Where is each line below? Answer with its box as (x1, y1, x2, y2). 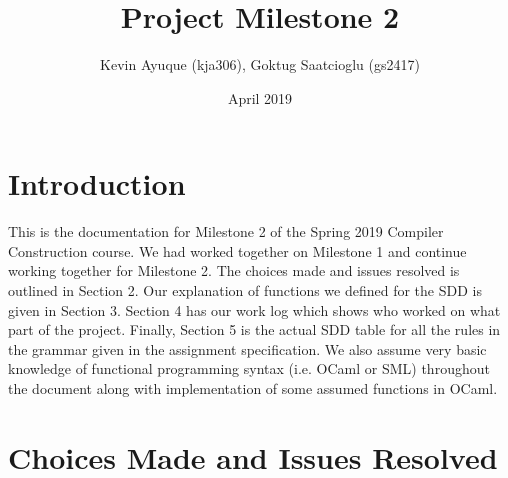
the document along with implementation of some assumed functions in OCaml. (8, 378, 498, 398)
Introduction (8, 163, 186, 204)
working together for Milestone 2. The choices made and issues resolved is (8, 260, 460, 281)
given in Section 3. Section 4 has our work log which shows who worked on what (8, 299, 501, 320)
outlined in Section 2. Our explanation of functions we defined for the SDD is (8, 280, 482, 301)
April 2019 (227, 87, 293, 108)
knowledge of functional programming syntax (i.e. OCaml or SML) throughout (8, 358, 490, 379)
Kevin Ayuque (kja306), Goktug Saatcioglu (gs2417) (100, 54, 420, 75)
